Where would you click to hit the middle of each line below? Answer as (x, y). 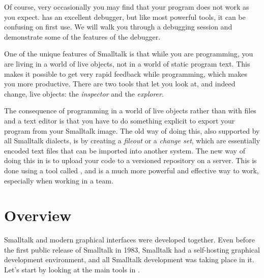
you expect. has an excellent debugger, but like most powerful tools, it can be (125, 17)
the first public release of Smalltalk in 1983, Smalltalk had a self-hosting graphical (132, 249)
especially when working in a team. (59, 180)
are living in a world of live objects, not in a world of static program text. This (127, 63)
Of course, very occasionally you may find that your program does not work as (127, 7)
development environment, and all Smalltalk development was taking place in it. (129, 259)
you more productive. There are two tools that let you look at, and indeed (120, 84)
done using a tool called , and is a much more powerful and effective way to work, (131, 170)
